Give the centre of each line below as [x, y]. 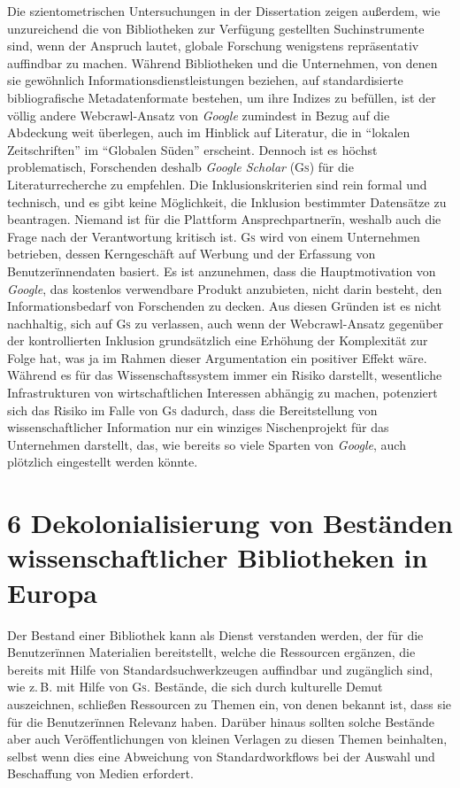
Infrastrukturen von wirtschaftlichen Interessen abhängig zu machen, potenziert [222, 393]
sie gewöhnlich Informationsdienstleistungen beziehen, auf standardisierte [205, 80]
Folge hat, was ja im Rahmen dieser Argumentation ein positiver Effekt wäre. [217, 357]
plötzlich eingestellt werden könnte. [103, 462]
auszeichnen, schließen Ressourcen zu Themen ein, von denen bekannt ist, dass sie [230, 703]
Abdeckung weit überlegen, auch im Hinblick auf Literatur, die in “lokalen [209, 132]
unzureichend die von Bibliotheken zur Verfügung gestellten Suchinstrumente [216, 28]
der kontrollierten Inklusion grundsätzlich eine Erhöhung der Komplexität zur [218, 340]
